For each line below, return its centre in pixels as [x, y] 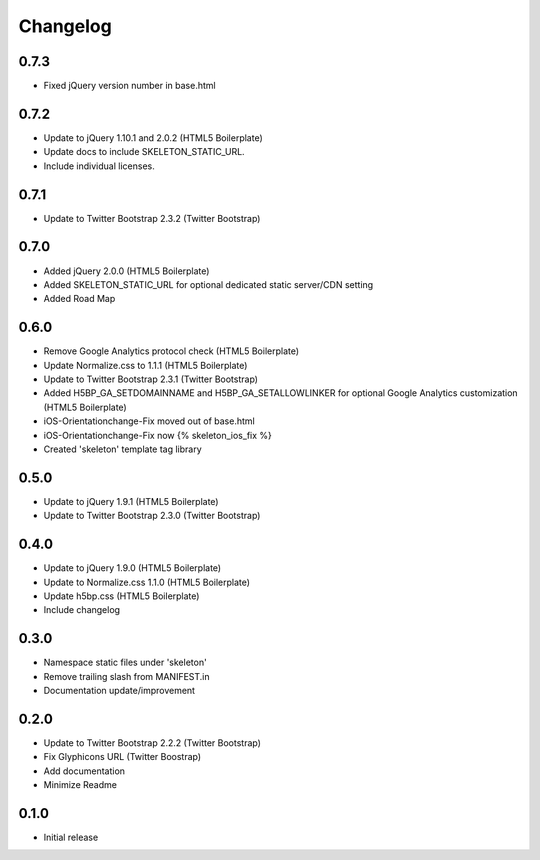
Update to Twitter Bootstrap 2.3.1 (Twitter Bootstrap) [151, 379]
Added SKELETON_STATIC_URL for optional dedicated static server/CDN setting [208, 284]
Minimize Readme [80, 785]
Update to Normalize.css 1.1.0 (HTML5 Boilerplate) [146, 582]
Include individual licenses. [99, 166]
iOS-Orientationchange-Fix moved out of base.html [149, 421]
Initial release [71, 837]
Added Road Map [79, 299]
